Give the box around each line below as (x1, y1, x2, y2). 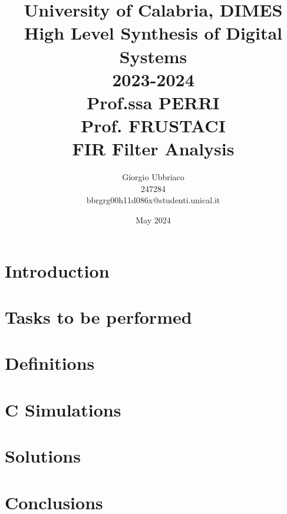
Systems (119, 44, 187, 68)
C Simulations (5, 397, 121, 421)
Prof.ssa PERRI (87, 90, 220, 114)
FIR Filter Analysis (72, 136, 235, 161)
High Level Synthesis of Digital (24, 21, 283, 45)
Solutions (5, 444, 81, 468)
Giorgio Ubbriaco (122, 171, 184, 183)
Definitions (5, 351, 95, 375)
